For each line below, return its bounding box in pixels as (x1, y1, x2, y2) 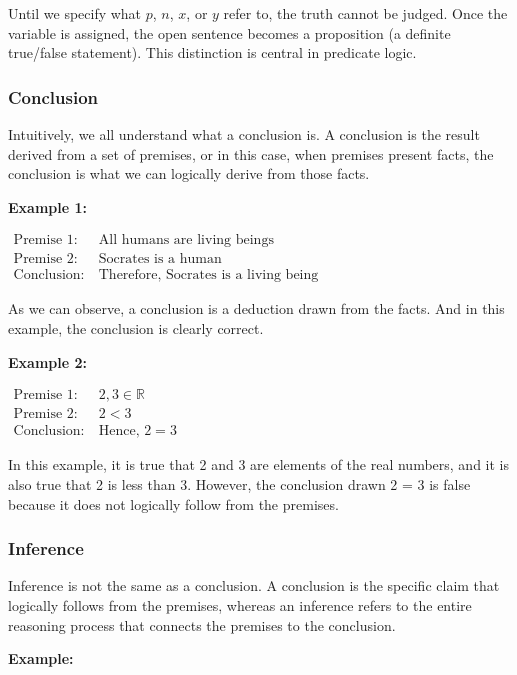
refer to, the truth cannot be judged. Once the (223, 3, 508, 23)
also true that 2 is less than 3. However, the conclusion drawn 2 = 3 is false (8, 473, 471, 494)
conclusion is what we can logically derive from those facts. (8, 163, 370, 184)
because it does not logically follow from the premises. (8, 493, 339, 514)
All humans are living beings (98, 233, 274, 248)
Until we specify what (8, 3, 142, 23)
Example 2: (8, 351, 87, 372)
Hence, (98, 424, 140, 439)
